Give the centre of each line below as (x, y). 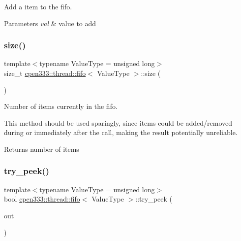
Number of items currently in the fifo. (61, 106)
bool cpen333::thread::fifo (42, 199)
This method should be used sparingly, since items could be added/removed (118, 122)
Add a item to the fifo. (38, 6)
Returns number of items (42, 149)
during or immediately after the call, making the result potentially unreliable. (121, 132)
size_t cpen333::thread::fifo (45, 73)
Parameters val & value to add (50, 23)
